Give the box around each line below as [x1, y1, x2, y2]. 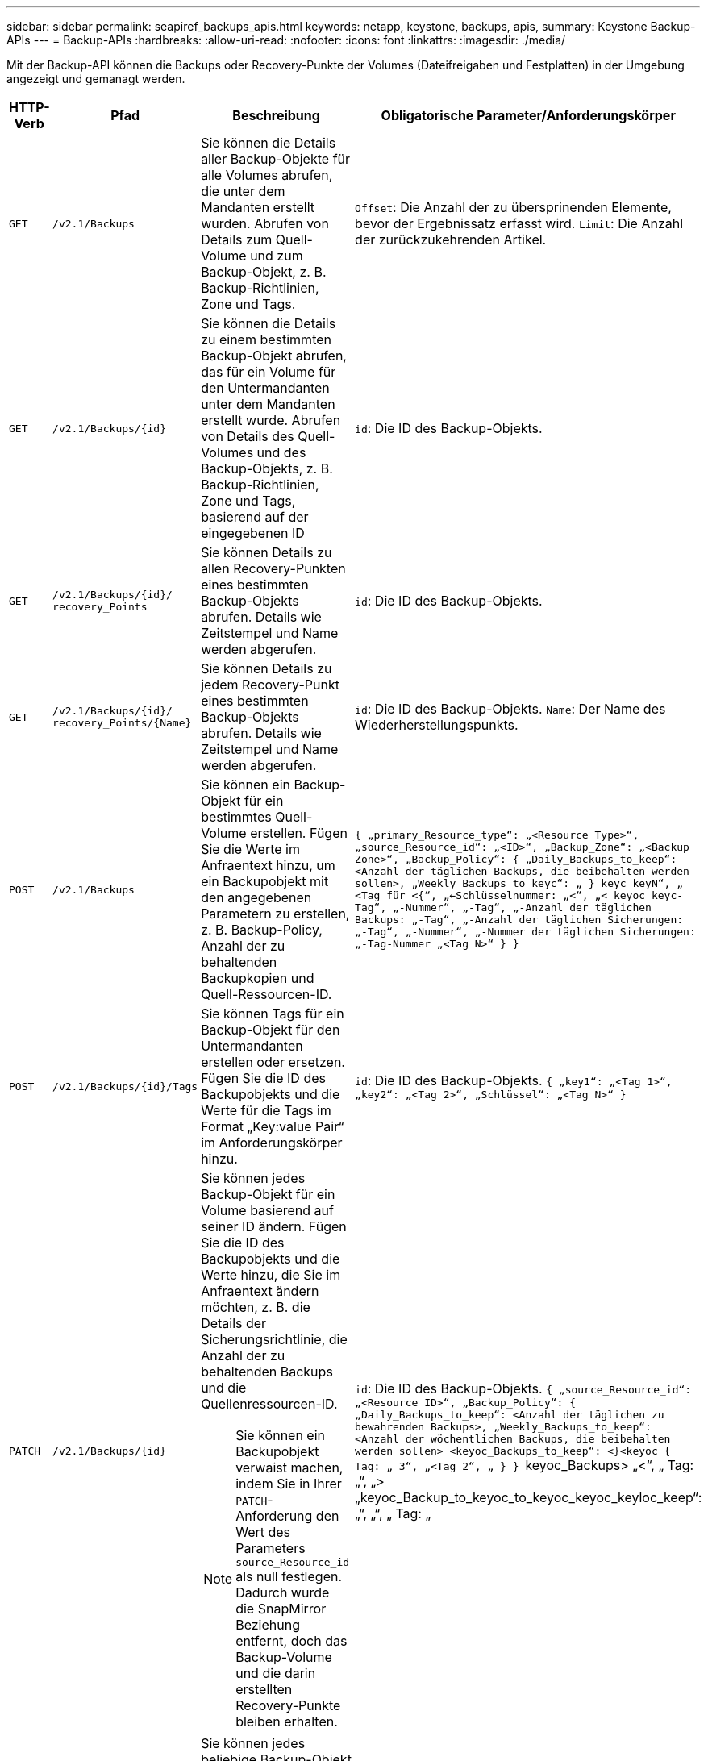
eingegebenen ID [201, 525, 305, 541]
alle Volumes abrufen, [201, 167, 333, 183]
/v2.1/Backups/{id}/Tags [52, 1080, 198, 1093]
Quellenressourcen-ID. [201, 1396, 338, 1412]
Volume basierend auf [201, 1202, 334, 1218]
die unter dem [201, 183, 285, 199]
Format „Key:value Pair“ [201, 1118, 344, 1134]
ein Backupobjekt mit [201, 873, 329, 889]
